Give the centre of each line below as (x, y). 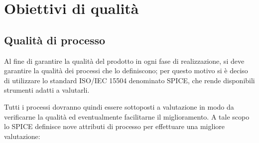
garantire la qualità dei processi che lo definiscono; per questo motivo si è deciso (126, 71)
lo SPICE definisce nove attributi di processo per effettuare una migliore (114, 126)
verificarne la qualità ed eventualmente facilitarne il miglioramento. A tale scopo (127, 116)
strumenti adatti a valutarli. (47, 90)
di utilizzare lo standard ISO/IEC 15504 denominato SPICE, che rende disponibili (129, 80)
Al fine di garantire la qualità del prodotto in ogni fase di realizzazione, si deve (124, 61)
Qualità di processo (55, 40)
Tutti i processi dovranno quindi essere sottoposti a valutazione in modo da (119, 106)
